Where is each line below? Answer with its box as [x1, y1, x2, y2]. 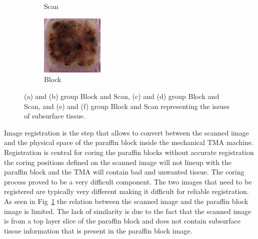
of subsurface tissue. [24, 110, 85, 121]
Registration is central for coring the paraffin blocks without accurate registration [4, 146, 254, 157]
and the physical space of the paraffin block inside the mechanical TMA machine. [4, 137, 253, 147]
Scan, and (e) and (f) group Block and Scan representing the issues [24, 100, 229, 111]
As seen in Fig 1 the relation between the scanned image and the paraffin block [4, 195, 248, 206]
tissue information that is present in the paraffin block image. [4, 225, 192, 235]
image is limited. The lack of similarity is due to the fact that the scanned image [4, 205, 251, 216]
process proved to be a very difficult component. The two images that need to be [4, 176, 252, 186]
